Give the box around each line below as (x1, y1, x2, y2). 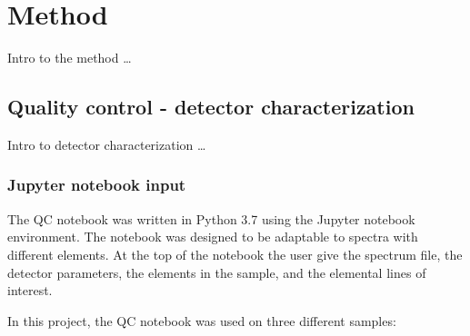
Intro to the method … (7, 48, 132, 67)
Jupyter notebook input (7, 173, 186, 196)
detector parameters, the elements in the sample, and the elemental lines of (7, 262, 426, 282)
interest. (7, 281, 53, 300)
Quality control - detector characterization (7, 93, 415, 121)
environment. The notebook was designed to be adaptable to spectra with (7, 227, 418, 246)
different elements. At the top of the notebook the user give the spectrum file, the (7, 244, 463, 263)
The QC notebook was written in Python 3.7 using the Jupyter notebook (7, 209, 415, 228)
